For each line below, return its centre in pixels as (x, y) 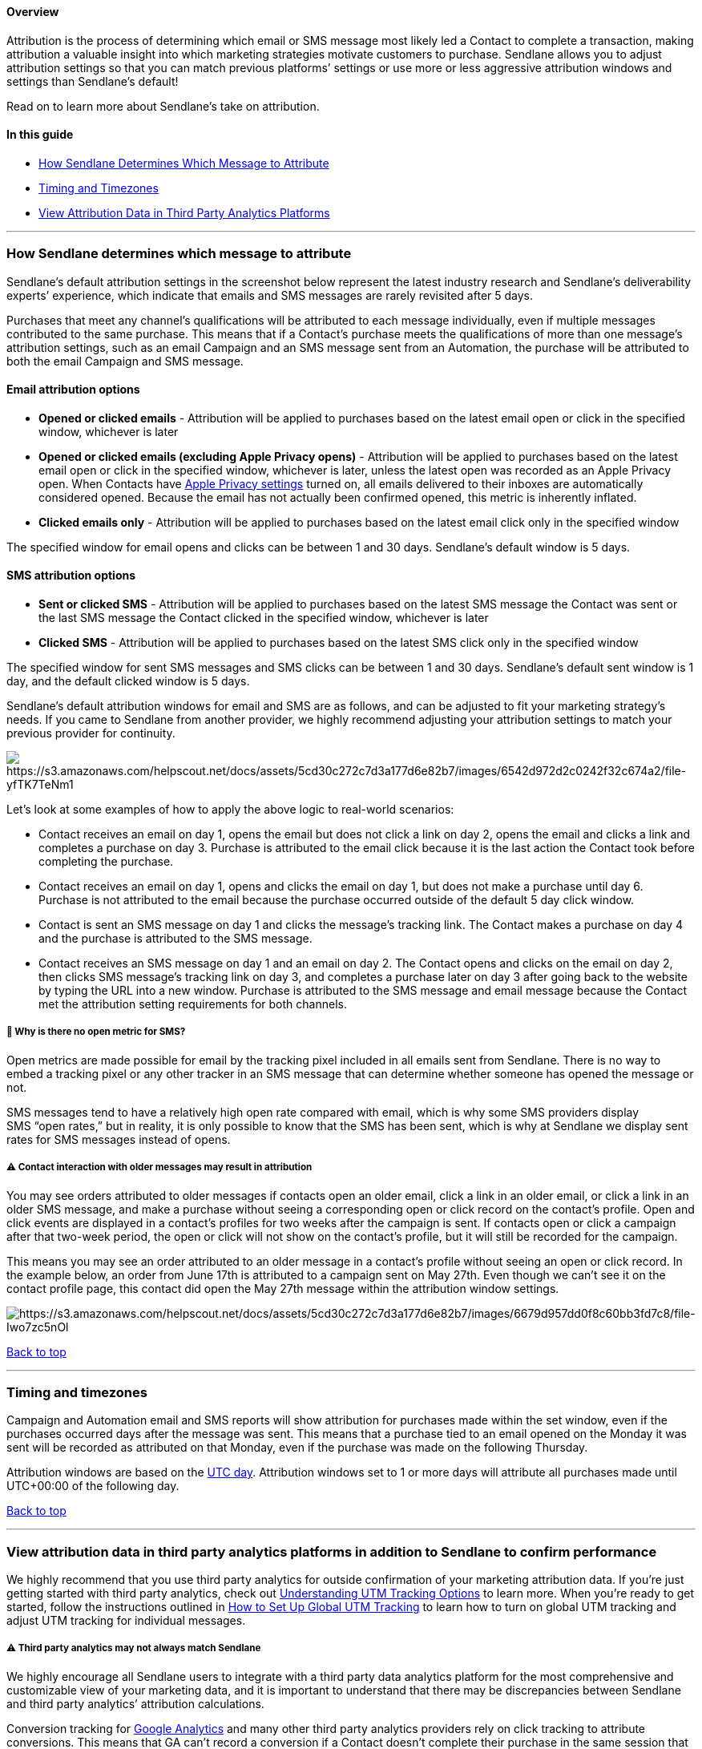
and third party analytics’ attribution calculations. (135, 1703)
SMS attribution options (71, 576)
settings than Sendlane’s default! (93, 81)
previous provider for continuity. (91, 733)
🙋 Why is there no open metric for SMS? (96, 1032)
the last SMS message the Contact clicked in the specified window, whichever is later (264, 618)
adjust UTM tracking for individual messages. (126, 1621)
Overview (33, 12)
